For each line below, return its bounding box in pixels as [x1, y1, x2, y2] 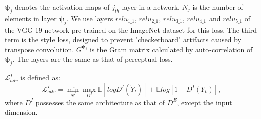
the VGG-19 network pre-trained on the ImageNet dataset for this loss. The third [5, 24, 257, 35]
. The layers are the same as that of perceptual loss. [12, 54, 173, 64]
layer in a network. [122, 2, 180, 12]
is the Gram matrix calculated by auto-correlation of [89, 44, 253, 54]
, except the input [177, 97, 232, 107]
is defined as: [20, 72, 60, 83]
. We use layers [66, 13, 113, 23]
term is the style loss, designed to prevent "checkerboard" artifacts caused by [5, 34, 241, 45]
